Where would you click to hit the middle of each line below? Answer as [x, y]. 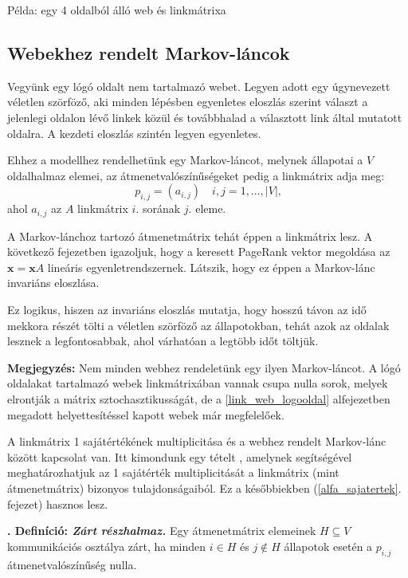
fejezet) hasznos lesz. [58, 503]
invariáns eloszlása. [53, 283]
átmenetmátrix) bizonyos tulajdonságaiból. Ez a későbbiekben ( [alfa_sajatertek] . [204, 488]
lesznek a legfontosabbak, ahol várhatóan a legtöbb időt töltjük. [163, 341]
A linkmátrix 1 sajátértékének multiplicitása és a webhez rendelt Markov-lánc [197, 441]
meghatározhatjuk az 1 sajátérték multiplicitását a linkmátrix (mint [173, 472]
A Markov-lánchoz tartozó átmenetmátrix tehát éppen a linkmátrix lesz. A [190, 236]
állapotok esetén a [328, 546]
